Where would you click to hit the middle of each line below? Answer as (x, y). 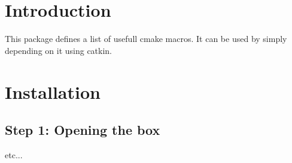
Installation (53, 91)
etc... (14, 154)
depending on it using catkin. (59, 50)
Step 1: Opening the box (83, 130)
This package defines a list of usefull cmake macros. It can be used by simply (146, 39)
